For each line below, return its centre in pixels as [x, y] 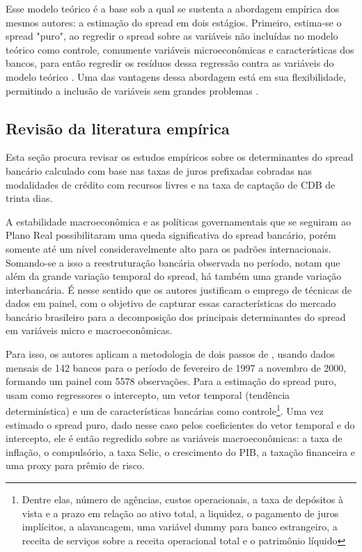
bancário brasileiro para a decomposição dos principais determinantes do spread [176, 316]
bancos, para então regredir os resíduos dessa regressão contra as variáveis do [170, 63]
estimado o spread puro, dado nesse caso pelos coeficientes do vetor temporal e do [180, 424]
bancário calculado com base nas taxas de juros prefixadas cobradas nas [159, 170]
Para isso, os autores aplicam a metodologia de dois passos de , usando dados [171, 354]
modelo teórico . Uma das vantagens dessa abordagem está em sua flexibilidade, [176, 76]
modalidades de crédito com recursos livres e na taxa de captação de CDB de [171, 184]
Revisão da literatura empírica [118, 128]
